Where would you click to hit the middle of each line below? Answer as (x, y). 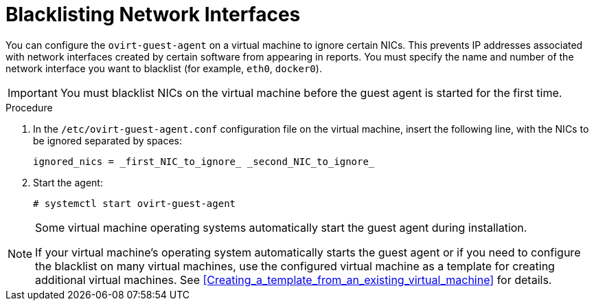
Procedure (29, 107)
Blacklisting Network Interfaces (153, 14)
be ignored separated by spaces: (108, 140)
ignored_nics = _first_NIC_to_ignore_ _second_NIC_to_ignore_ (204, 161)
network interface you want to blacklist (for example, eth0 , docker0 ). (164, 68)
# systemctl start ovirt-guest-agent (135, 203)
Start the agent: (68, 182)
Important (33, 92)
